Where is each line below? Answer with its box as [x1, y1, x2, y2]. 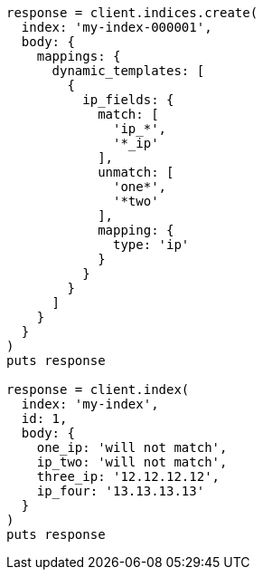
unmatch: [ [98, 165, 174, 179]
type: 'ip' [113, 237, 190, 252]
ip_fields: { [82, 92, 174, 107]
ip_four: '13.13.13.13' [36, 484, 205, 498]
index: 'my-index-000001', [21, 20, 212, 34]
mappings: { [36, 49, 121, 63]
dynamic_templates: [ [52, 63, 205, 78]
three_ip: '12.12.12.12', [36, 469, 221, 484]
